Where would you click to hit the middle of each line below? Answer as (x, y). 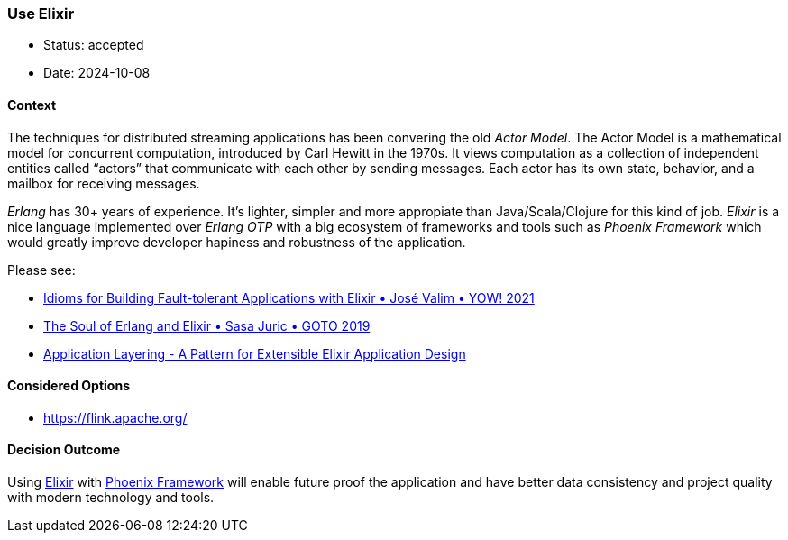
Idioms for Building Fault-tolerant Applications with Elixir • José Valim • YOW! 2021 (289, 297)
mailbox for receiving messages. (104, 183)
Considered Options (69, 386)
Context (32, 105)
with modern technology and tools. (111, 498)
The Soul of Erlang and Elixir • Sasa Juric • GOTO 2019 (207, 325)
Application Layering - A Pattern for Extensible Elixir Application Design (255, 353)
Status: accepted (94, 45)
